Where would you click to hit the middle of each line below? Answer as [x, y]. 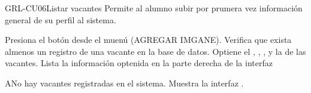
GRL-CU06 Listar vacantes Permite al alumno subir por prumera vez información [154, 8]
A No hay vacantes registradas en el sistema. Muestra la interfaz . [124, 83]
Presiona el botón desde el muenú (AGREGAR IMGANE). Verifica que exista [148, 40]
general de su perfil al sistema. [61, 19]
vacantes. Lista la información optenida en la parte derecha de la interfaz [139, 63]
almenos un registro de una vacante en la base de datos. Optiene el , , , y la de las [155, 51]
